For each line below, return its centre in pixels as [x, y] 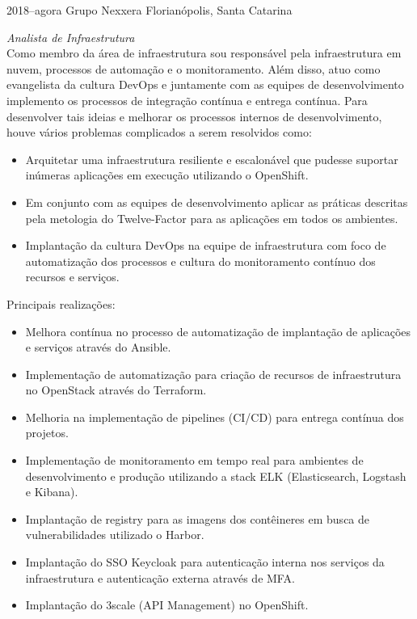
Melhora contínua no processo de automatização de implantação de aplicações [218, 331]
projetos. [47, 433]
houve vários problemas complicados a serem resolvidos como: [159, 132]
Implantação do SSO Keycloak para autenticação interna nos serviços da [205, 562]
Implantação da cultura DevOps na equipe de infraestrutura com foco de [206, 245]
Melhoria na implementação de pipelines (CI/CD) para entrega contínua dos [215, 417]
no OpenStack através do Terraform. [116, 390]
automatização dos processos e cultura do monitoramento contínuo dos [200, 261]
